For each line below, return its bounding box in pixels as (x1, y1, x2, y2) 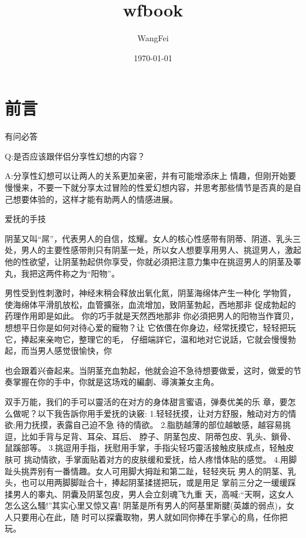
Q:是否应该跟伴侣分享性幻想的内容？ (5, 150, 145, 162)
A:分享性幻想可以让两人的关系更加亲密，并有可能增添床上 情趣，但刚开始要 (5, 170, 297, 182)
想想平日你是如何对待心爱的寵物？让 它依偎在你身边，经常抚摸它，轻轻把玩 (5, 321, 296, 333)
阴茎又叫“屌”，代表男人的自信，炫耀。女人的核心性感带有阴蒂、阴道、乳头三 (5, 232, 301, 244)
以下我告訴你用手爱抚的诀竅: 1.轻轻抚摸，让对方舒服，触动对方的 (37, 407, 288, 419)
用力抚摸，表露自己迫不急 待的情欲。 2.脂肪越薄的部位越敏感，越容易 (15, 419, 283, 431)
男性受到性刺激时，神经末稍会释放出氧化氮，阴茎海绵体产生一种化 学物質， (5, 287, 296, 299)
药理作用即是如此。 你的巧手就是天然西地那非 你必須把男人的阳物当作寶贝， (5, 310, 299, 322)
